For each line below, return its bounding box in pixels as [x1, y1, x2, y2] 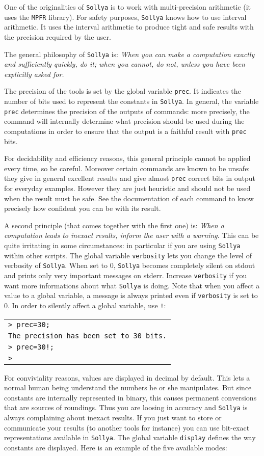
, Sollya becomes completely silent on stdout [113, 260, 255, 271]
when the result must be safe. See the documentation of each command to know [4, 193, 254, 203]
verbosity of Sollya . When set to [4, 260, 108, 271]
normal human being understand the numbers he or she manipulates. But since [4, 382, 252, 393]
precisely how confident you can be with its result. [4, 203, 161, 213]
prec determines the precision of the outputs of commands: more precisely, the [4, 105, 250, 116]
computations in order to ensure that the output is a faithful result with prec [4, 125, 247, 136]
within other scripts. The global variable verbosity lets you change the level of [4, 250, 252, 260]
